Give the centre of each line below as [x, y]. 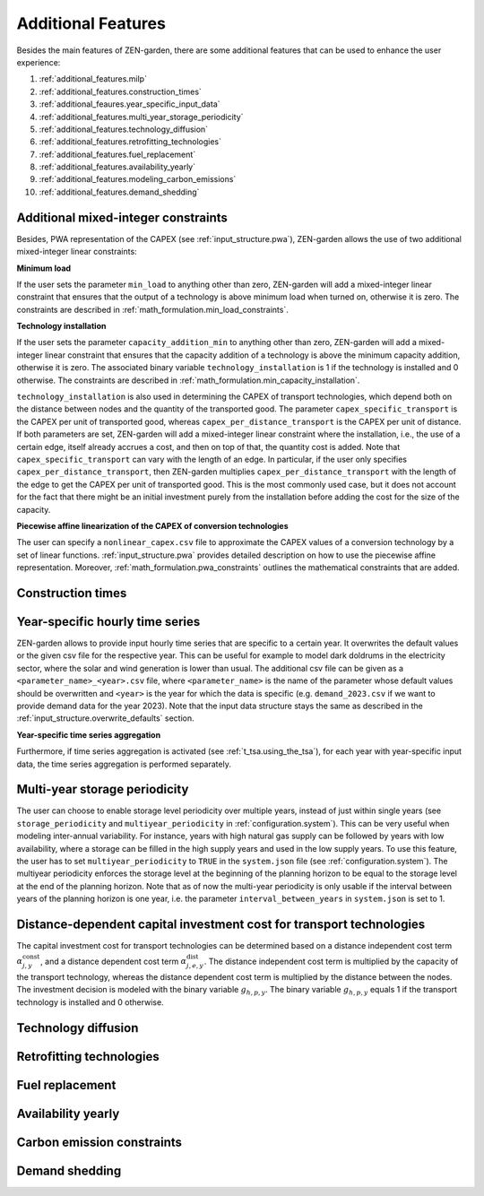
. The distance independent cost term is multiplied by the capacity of [331, 961]
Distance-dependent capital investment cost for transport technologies [221, 925]
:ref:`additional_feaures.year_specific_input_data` [130, 104]
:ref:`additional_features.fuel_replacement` [117, 154]
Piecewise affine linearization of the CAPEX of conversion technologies [152, 525]
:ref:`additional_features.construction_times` [120, 91]
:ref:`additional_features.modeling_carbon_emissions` [138, 179]
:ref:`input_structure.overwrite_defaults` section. [105, 718]
